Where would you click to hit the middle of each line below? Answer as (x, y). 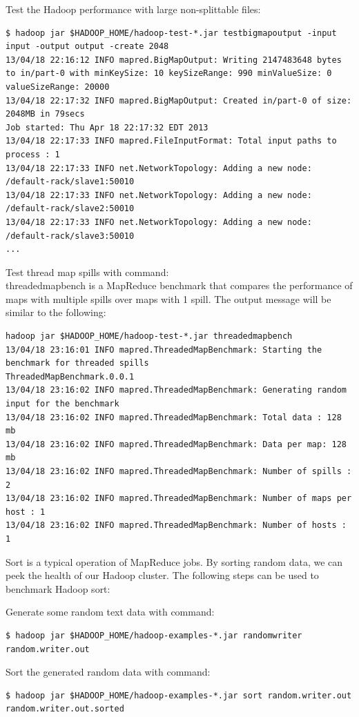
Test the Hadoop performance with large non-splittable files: (133, 9)
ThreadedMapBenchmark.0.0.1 (70, 376)
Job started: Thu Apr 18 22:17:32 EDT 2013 (107, 127)
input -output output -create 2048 (87, 47)
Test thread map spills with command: (87, 272)
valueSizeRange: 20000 (58, 87)
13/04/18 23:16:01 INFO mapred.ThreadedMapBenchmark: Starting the (164, 350)
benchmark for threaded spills (77, 363)
